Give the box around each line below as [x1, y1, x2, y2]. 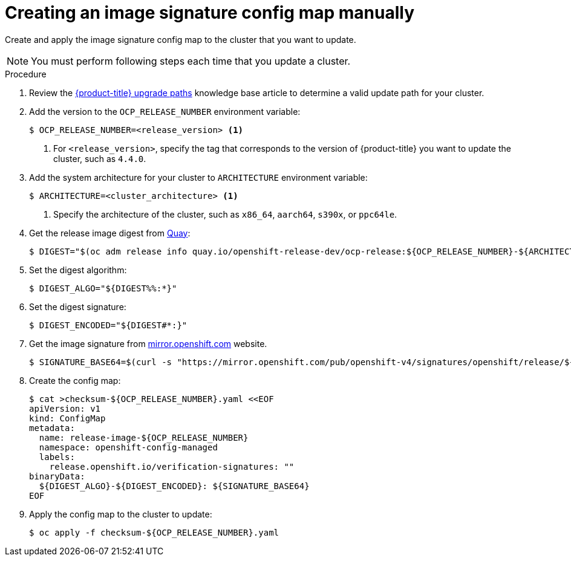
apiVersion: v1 [29, 403, 101, 413]
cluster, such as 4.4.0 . [53, 153, 146, 164]
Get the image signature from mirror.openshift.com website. [29, 338, 267, 349]
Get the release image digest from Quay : [29, 227, 191, 238]
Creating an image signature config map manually [5, 2, 415, 23]
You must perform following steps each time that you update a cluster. [31, 54, 351, 67]
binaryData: [29, 471, 85, 481]
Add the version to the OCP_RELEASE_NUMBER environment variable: [29, 106, 301, 117]
